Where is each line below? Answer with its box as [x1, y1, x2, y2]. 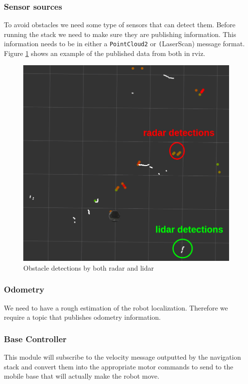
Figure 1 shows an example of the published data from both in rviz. [4, 48, 205, 58]
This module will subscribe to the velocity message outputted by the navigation [4, 352, 241, 362]
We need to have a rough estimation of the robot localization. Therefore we [4, 302, 228, 312]
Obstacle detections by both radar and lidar [23, 262, 154, 273]
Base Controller [4, 332, 67, 345]
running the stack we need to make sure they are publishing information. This [4, 29, 236, 39]
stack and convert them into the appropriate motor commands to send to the [4, 361, 233, 371]
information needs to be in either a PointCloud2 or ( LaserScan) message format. [4, 38, 245, 49]
